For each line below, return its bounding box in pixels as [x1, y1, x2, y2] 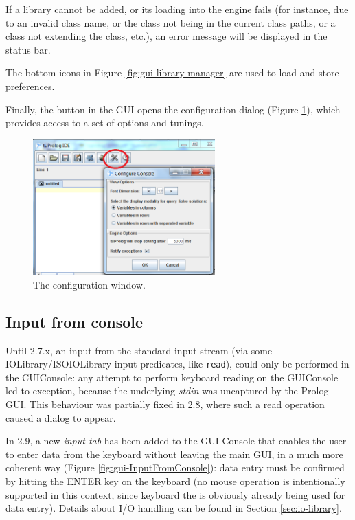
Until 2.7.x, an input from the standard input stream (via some [5, 343, 273, 357]
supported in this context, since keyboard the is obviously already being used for [5, 487, 345, 501]
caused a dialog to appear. [5, 410, 116, 425]
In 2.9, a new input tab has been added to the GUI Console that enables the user [5, 433, 347, 448]
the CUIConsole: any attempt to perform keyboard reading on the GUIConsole [5, 370, 339, 384]
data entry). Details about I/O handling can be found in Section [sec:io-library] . [5, 501, 342, 515]
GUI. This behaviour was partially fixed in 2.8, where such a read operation [5, 397, 325, 411]
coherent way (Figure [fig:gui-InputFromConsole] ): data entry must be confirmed [5, 460, 345, 475]
